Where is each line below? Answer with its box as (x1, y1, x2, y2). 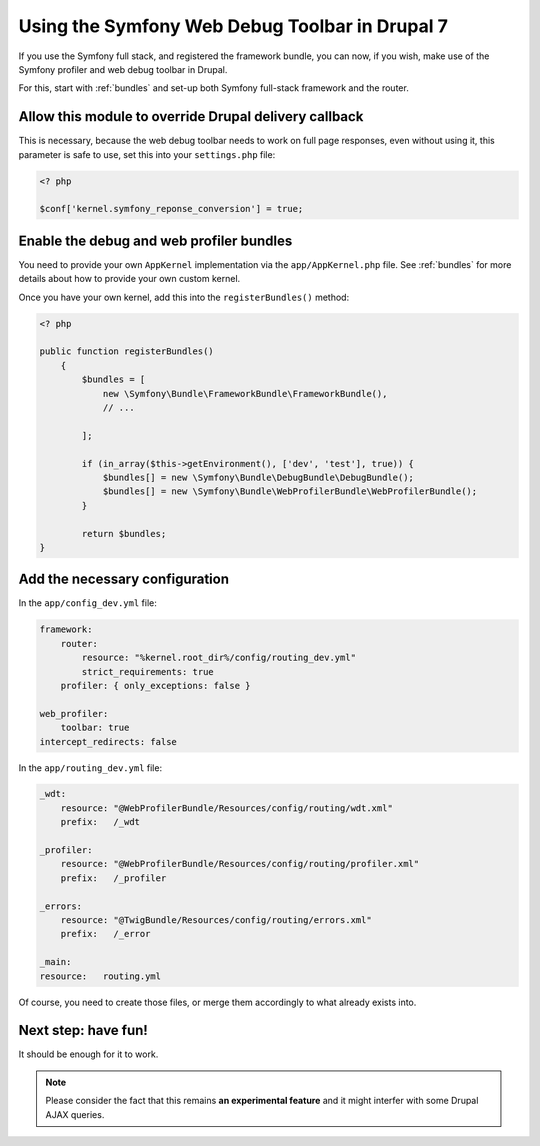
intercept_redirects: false (39, 736, 177, 747)
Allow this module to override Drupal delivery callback (18, 108, 364, 125)
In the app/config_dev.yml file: (18, 597, 157, 609)
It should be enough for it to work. (18, 1048, 159, 1060)
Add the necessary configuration (18, 571, 230, 588)
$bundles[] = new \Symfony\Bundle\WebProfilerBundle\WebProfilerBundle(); (102, 486, 478, 497)
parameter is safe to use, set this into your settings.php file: (18, 148, 276, 160)
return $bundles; (81, 528, 167, 539)
